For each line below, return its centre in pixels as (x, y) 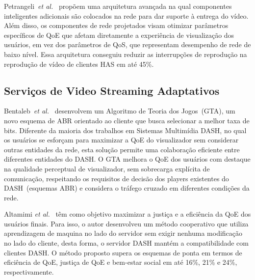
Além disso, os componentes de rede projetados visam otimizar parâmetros (116, 25)
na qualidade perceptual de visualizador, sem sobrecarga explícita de (107, 168)
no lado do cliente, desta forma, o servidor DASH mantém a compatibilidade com (126, 243)
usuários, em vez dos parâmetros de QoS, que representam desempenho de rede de (127, 44)
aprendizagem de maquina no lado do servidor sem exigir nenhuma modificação (123, 233)
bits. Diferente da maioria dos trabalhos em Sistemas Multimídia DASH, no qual (125, 130)
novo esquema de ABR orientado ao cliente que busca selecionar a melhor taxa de (127, 120)
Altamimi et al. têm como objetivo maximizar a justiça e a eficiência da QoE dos (127, 214)
